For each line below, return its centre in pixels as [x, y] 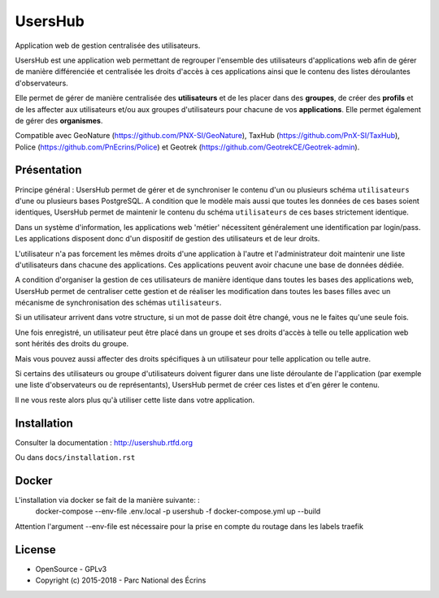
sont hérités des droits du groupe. [72, 344]
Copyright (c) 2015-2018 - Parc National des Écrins [121, 580]
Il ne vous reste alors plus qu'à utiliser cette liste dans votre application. [135, 400]
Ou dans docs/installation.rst [75, 457]
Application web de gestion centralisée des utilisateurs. [108, 45]
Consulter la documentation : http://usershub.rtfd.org [104, 442]
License [35, 550]
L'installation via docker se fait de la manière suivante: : [108, 500]
